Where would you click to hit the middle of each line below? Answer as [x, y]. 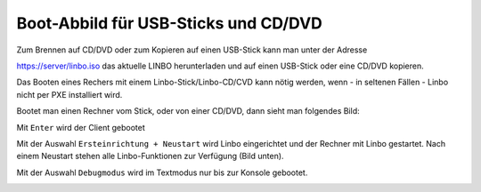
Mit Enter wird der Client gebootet [81, 127]
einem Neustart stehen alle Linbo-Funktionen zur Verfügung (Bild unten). [150, 156]
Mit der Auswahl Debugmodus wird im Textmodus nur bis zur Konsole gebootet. [162, 172]
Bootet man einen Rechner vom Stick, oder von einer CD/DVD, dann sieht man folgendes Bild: [188, 111]
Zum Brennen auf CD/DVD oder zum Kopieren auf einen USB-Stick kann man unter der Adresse [192, 50]
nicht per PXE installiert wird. [69, 94]
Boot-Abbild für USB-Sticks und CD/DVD [169, 23]
